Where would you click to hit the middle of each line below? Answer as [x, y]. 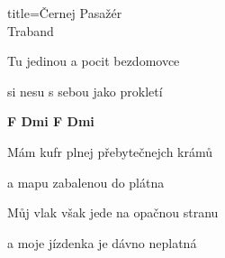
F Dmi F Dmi [51, 121]
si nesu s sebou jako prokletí [85, 91]
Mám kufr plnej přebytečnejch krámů [110, 151]
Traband [31, 30]
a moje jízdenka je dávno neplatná [102, 242]
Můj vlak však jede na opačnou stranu [113, 212]
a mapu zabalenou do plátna [86, 182]
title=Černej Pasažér [65, 13]
